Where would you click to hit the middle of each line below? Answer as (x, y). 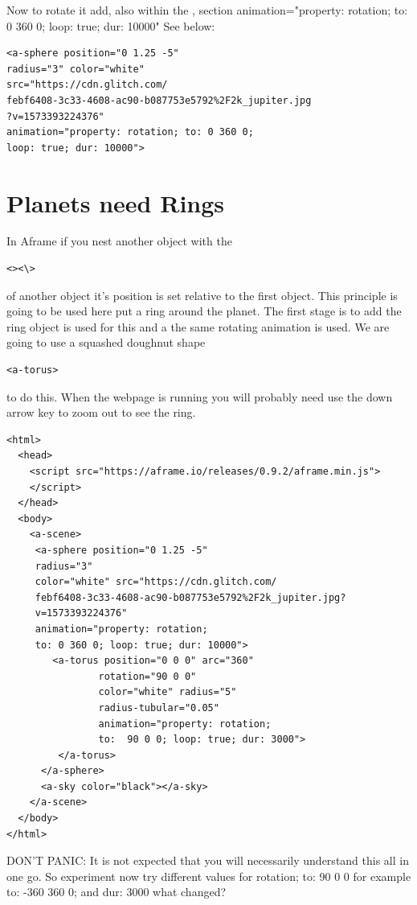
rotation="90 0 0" (147, 676)
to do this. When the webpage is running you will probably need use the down (200, 396)
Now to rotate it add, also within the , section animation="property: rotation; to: (207, 10)
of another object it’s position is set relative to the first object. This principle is (202, 295)
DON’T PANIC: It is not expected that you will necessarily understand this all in (208, 860)
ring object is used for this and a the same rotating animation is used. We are (198, 326)
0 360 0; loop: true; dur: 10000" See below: (111, 25)
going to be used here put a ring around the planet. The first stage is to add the (204, 311)
